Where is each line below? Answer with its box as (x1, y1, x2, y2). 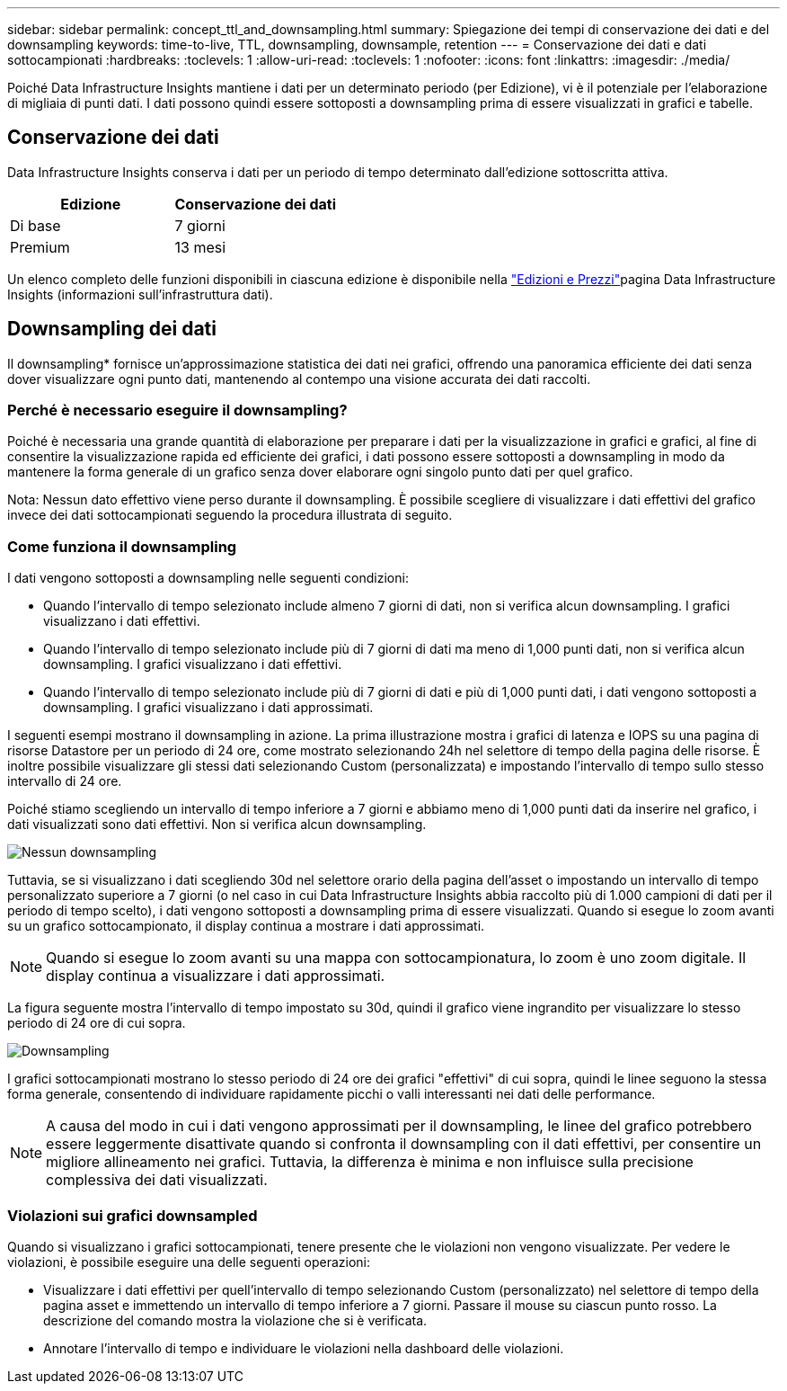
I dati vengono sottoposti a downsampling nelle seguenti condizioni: (7, 570, 409, 586)
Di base (10, 216, 61, 235)
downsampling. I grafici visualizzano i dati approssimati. (43, 700, 374, 716)
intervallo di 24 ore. (7, 773, 122, 789)
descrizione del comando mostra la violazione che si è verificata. (43, 1312, 428, 1328)
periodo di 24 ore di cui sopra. (7, 1015, 186, 1031)
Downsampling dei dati (7, 317, 217, 341)
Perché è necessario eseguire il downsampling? (7, 401, 348, 420)
